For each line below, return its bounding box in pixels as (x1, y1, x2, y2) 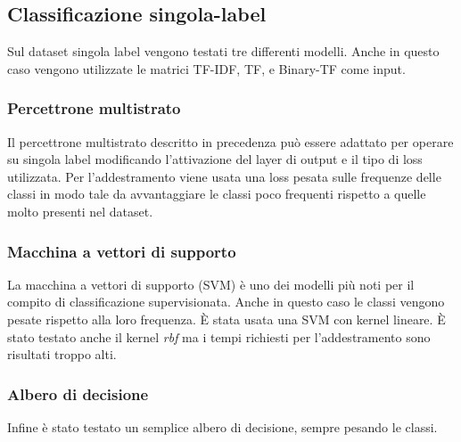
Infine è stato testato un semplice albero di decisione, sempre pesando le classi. (7, 417, 438, 436)
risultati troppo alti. (7, 345, 117, 364)
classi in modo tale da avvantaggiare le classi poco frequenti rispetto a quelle (7, 184, 426, 203)
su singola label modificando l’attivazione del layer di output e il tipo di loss (7, 150, 423, 168)
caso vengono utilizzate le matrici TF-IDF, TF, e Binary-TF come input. (7, 59, 406, 78)
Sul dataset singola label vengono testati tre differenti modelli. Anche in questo (7, 42, 440, 61)
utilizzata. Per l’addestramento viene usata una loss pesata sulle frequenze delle (7, 167, 441, 185)
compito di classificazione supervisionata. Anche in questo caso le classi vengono (7, 292, 445, 311)
